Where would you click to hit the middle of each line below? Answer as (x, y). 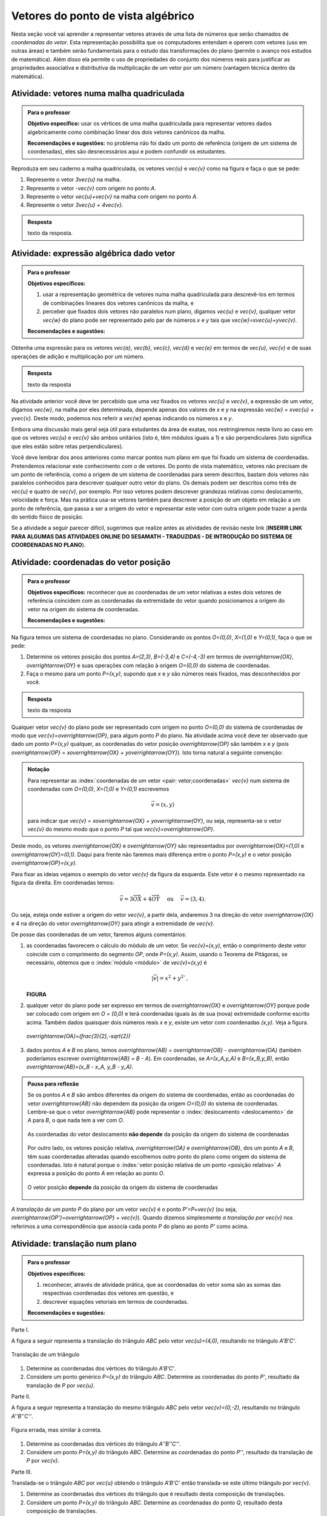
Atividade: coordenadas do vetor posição (91, 562)
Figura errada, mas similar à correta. (57, 1430)
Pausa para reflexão (53, 1084)
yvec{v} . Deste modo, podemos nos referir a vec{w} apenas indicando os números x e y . (122, 418)
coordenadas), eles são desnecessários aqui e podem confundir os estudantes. (127, 152)
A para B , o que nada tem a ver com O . (76, 1120)
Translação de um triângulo (45, 1355)
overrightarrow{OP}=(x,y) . (44, 863)
